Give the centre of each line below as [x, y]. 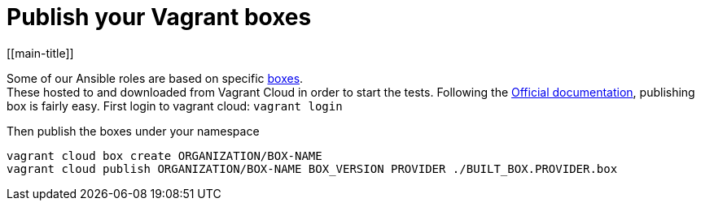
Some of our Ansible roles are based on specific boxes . [155, 78]
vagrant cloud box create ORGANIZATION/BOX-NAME [164, 155]
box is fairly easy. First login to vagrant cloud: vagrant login [175, 106]
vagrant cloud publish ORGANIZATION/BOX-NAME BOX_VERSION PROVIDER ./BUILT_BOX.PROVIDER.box [312, 168]
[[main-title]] [40, 53]
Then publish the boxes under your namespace [133, 131]
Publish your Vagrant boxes [159, 17]
